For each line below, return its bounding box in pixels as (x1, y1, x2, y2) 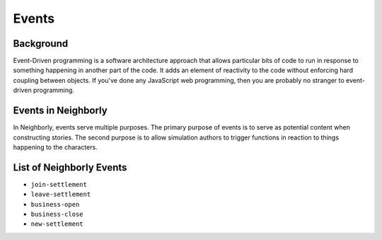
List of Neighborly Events (13, 161, 127, 173)
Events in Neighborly (13, 105, 108, 117)
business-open (30, 200, 80, 208)
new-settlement (30, 220, 84, 228)
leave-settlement (30, 190, 91, 198)
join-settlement (30, 181, 88, 188)
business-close (30, 210, 84, 218)
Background (13, 38, 69, 50)
